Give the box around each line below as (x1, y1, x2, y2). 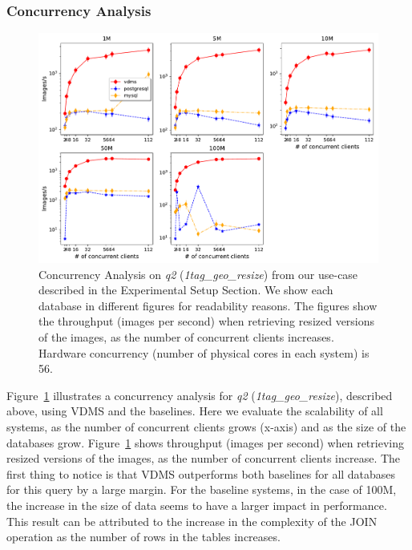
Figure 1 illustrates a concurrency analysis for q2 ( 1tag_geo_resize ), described (6, 386, 393, 403)
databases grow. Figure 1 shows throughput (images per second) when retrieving (6, 434, 404, 451)
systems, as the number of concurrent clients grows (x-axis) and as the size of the (6, 418, 406, 435)
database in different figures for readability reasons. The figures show (38, 297, 378, 313)
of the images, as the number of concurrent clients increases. (38, 328, 334, 345)
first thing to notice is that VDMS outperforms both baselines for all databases (6, 465, 396, 482)
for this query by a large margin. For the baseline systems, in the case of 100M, (6, 481, 397, 498)
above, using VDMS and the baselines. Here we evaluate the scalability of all (6, 402, 383, 419)
